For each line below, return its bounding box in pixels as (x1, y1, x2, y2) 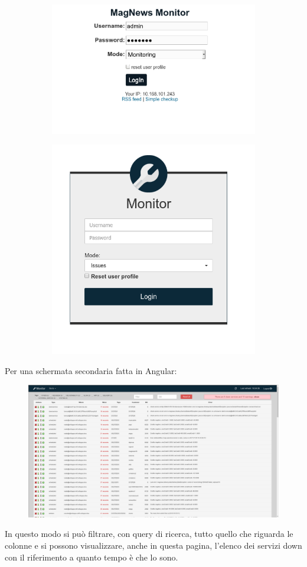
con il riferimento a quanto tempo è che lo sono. (5, 550, 178, 563)
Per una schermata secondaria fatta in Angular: (5, 364, 177, 376)
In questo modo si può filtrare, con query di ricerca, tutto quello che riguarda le (5, 527, 293, 540)
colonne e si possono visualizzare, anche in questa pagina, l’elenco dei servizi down (5, 539, 302, 551)
